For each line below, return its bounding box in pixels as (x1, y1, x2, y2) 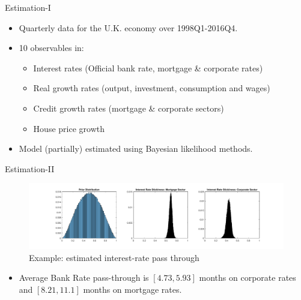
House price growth (33, 122, 105, 134)
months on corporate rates (199, 271, 296, 284)
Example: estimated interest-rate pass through (29, 251, 199, 263)
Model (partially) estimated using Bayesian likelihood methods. (19, 142, 253, 155)
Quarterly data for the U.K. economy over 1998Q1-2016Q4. (19, 21, 238, 34)
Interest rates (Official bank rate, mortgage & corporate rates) (33, 61, 263, 74)
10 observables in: (19, 41, 84, 54)
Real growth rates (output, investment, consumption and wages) (33, 82, 270, 94)
